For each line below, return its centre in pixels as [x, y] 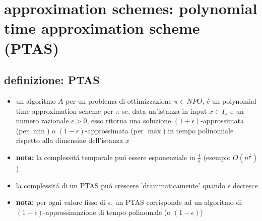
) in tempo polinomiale [198, 130]
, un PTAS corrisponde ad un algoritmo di [177, 202]
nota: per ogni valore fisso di [61, 202]
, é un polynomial [229, 100]
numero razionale [42, 121]
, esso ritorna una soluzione [129, 121]
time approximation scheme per [64, 111]
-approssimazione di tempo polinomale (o [107, 212]
